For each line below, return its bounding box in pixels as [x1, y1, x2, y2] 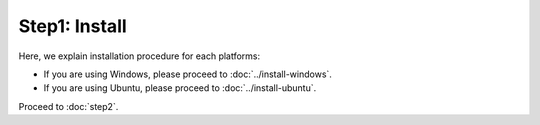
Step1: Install [18, 15, 127, 37]
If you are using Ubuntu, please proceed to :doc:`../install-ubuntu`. [43, 82, 317, 94]
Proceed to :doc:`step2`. [18, 100, 119, 112]
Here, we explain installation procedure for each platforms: [18, 50, 261, 62]
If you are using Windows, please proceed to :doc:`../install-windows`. [43, 68, 332, 80]
